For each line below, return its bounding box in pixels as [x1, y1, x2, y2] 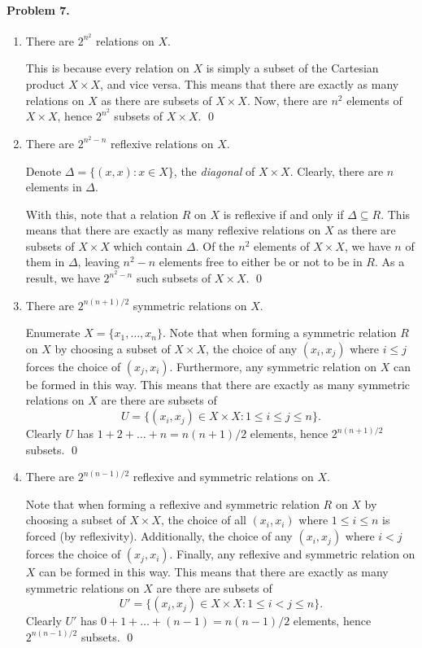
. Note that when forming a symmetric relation [163, 324, 397, 341]
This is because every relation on [25, 59, 189, 77]
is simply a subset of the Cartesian [206, 59, 379, 77]
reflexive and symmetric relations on [133, 468, 314, 485]
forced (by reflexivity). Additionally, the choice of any [25, 528, 293, 545]
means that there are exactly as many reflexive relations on [25, 221, 321, 239]
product [25, 76, 65, 93]
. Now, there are [246, 91, 328, 108]
